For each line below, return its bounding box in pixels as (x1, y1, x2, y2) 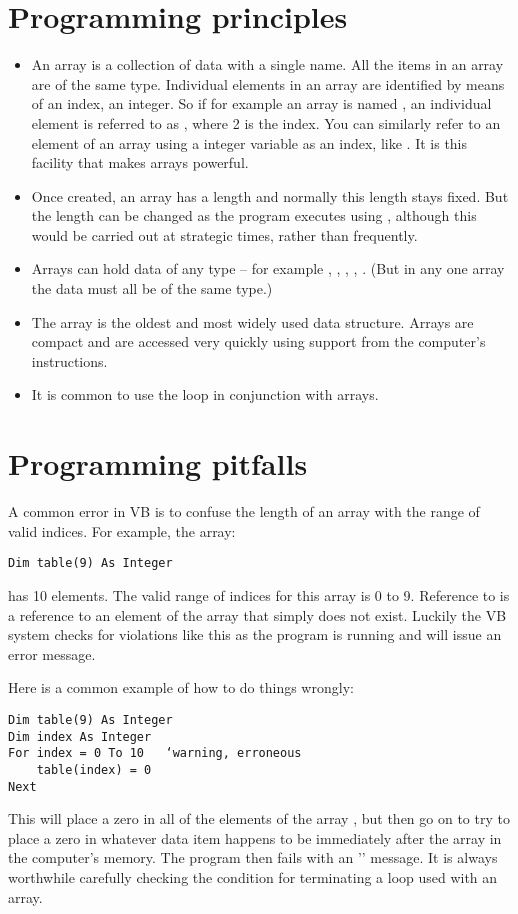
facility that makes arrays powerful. (31, 152, 249, 173)
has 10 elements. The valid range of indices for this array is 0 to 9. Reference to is (8, 585, 510, 605)
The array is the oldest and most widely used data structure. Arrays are (31, 311, 474, 332)
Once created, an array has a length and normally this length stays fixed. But (31, 185, 509, 206)
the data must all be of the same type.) (31, 278, 273, 299)
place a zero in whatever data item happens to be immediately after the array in (8, 827, 502, 848)
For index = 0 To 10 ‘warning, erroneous (8, 746, 302, 761)
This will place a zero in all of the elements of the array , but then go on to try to (8, 808, 510, 829)
